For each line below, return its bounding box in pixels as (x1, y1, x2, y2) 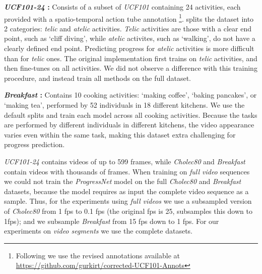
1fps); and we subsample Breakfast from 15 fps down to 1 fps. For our (4, 215, 219, 226)
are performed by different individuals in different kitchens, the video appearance (4, 119, 254, 130)
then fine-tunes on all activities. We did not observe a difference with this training (4, 63, 257, 73)
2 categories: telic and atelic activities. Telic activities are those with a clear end (4, 23, 252, 33)
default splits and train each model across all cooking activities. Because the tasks (4, 109, 257, 120)
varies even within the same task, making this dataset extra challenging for (4, 129, 236, 140)
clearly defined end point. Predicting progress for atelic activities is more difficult (4, 43, 254, 54)
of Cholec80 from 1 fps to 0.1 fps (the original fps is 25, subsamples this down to (4, 205, 252, 216)
